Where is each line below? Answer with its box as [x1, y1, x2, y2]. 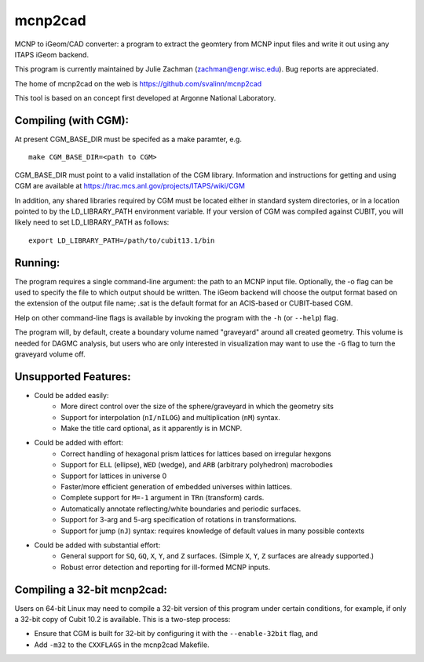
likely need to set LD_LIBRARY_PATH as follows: [14, 218, 170, 227]
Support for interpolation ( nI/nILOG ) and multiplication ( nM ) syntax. [60, 412, 280, 422]
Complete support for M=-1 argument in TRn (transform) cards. [60, 493, 265, 503]
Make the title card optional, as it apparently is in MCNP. [60, 424, 243, 433]
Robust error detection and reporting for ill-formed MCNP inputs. [60, 562, 271, 572]
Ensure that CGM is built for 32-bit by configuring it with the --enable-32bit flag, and [34, 629, 318, 638]
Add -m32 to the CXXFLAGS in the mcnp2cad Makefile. [34, 640, 210, 649]
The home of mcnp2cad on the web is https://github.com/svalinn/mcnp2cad [14, 79, 262, 88]
